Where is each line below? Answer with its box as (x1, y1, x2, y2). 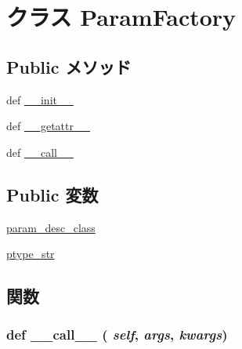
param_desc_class (6, 219, 96, 235)
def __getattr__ (6, 118, 90, 134)
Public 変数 (6, 182, 99, 206)
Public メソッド (6, 54, 132, 78)
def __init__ (6, 91, 74, 107)
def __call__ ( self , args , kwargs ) (6, 325, 228, 344)
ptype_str (6, 245, 55, 262)
